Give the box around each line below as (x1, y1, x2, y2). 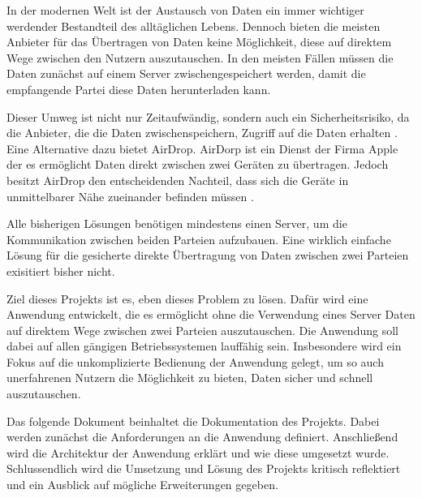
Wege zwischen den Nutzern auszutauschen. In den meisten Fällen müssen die (6, 49, 394, 66)
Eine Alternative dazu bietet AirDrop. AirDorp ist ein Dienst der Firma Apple (6, 140, 398, 157)
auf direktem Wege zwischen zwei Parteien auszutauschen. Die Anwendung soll (6, 321, 398, 338)
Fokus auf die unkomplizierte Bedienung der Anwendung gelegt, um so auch (6, 353, 384, 370)
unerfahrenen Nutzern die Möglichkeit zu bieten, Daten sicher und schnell (6, 369, 373, 386)
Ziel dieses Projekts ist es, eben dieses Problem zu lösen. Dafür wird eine (6, 290, 368, 307)
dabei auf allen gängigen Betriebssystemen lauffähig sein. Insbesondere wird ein (6, 337, 402, 354)
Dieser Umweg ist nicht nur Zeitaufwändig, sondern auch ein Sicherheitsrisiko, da (6, 108, 410, 125)
